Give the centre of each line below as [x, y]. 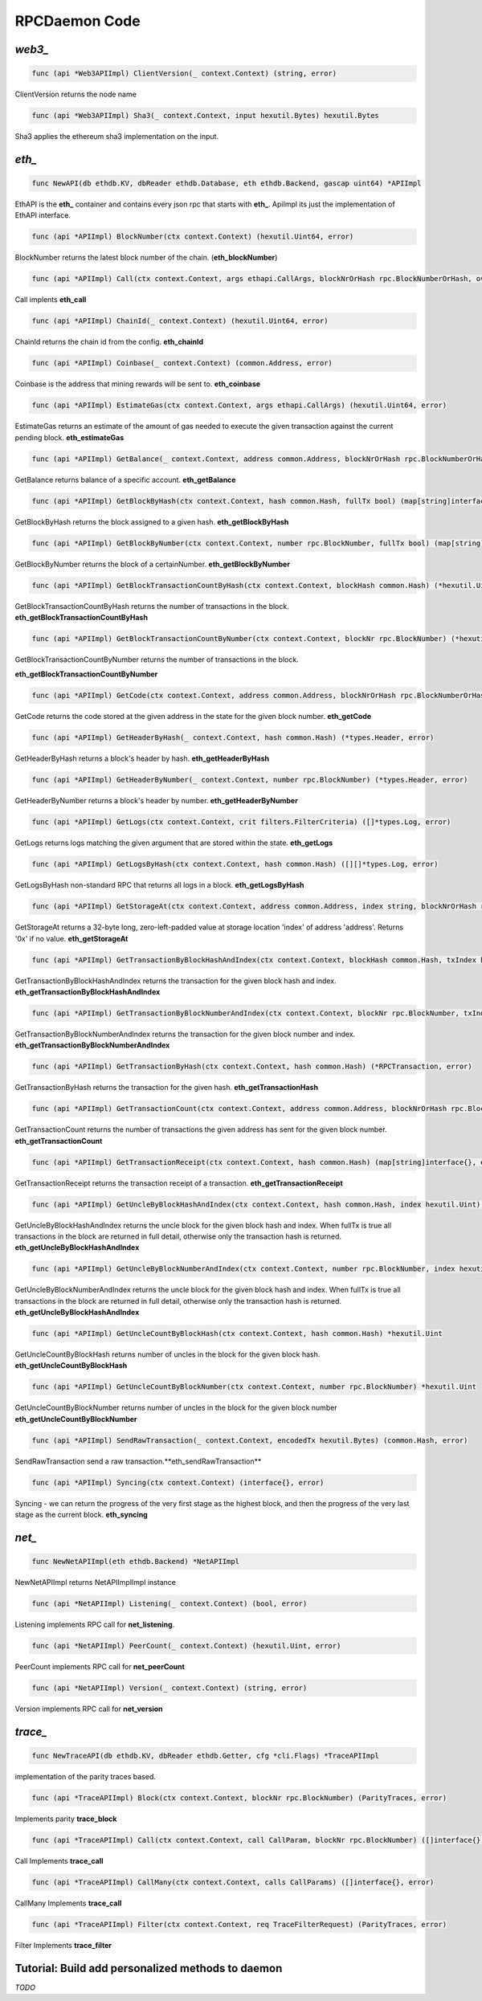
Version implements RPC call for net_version [89, 1709]
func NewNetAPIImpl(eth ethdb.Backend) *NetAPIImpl [136, 1562]
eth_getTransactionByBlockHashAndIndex [88, 991]
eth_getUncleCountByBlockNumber [76, 1419]
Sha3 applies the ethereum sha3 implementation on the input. [117, 137]
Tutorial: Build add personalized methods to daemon [149, 1968]
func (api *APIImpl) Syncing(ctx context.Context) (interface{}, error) [178, 1482]
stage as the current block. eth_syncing [81, 1515]
